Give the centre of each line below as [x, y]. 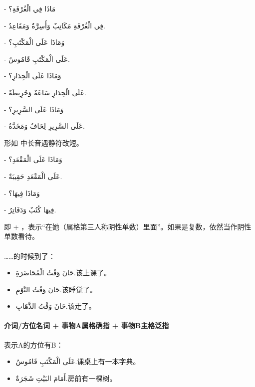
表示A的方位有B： [34, 344]
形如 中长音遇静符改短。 [44, 142]
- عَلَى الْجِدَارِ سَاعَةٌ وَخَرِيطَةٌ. [45, 92]
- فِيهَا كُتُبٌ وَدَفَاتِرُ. [30, 210]
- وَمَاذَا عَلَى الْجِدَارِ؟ [33, 76]
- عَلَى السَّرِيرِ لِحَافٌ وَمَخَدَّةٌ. [44, 126]
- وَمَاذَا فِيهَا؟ [22, 193]
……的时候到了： [30, 256]
